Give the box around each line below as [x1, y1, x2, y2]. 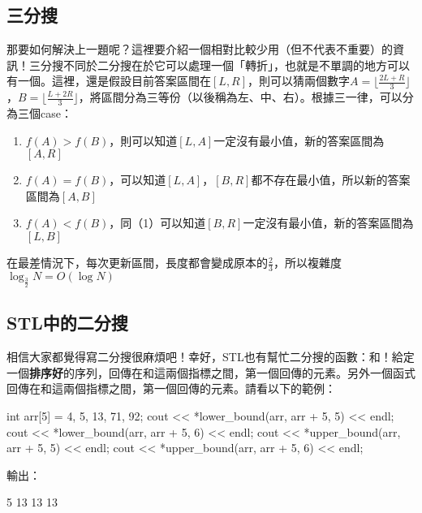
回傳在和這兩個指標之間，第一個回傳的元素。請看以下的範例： [6, 380, 336, 397]
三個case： [17, 105, 72, 122]
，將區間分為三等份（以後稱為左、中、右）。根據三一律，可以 [78, 88, 403, 106]
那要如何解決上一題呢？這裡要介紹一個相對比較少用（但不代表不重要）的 [6, 41, 393, 58]
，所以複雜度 [273, 254, 342, 271]
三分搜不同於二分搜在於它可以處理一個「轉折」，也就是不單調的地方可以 [28, 56, 410, 73]
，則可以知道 [109, 131, 178, 149]
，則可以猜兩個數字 [248, 72, 351, 89]
